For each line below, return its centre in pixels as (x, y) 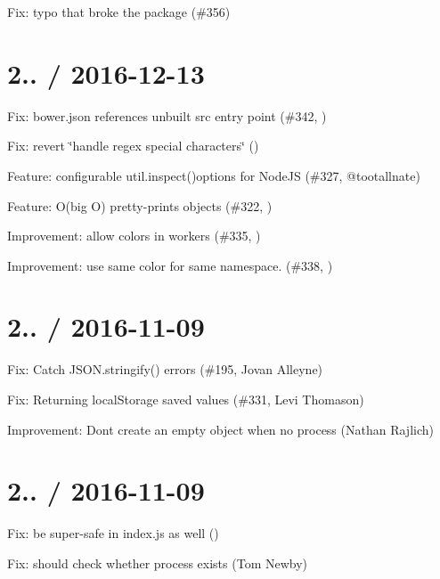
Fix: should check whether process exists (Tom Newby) (158, 563)
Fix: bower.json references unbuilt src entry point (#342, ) (167, 115)
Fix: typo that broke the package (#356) (119, 12)
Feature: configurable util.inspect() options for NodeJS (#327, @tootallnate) (214, 175)
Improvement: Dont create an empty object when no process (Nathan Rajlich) (220, 429)
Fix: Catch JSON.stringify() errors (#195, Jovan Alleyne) (165, 369)
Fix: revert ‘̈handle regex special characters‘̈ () (133, 146)
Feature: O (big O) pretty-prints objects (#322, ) (140, 205)
